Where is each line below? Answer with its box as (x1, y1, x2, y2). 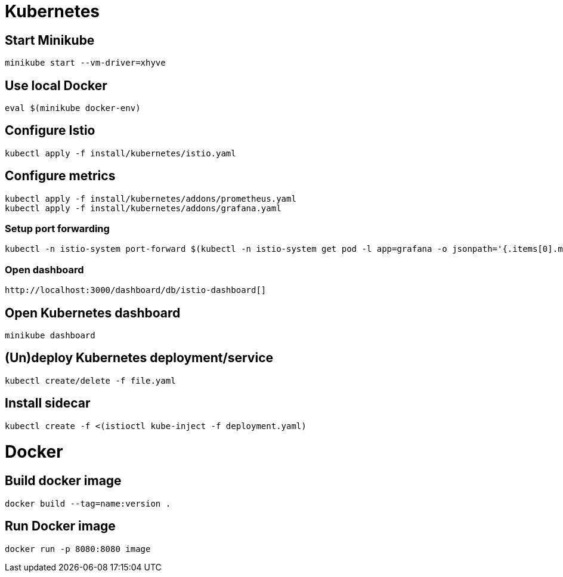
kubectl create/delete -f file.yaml (5, 375, 176, 385)
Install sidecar (5, 396, 91, 411)
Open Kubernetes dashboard (5, 305, 181, 320)
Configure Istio (5, 123, 95, 138)
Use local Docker (5, 78, 107, 93)
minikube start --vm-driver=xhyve (5, 58, 166, 68)
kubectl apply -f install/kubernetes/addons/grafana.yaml (5, 203, 281, 213)
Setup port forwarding (5, 223, 110, 235)
